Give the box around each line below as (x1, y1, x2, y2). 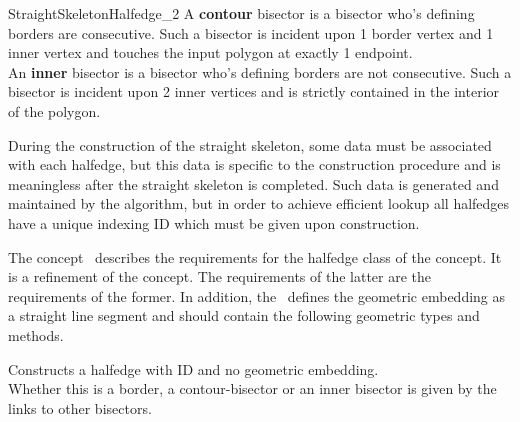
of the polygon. (8, 100, 101, 121)
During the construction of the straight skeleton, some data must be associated (8, 134, 492, 155)
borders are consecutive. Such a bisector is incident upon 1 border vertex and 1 (8, 22, 494, 43)
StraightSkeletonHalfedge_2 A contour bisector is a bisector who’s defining (8, 3, 475, 23)
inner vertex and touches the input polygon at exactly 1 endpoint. (8, 42, 413, 63)
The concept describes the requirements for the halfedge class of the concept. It (8, 246, 502, 267)
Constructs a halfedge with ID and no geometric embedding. (8, 358, 379, 379)
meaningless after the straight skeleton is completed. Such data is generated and (8, 173, 499, 194)
